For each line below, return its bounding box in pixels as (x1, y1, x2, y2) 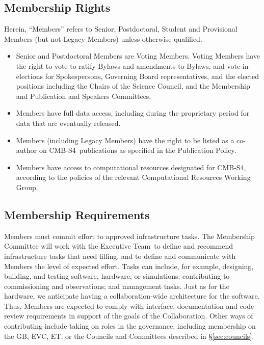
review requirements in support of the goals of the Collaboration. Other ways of (4, 310, 253, 321)
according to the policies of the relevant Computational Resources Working (16, 172, 251, 182)
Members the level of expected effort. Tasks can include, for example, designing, (4, 260, 254, 271)
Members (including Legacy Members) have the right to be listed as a (16, 135, 234, 145)
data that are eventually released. (16, 117, 121, 128)
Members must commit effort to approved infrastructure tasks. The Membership (4, 230, 255, 241)
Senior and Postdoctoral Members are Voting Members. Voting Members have (16, 50, 260, 61)
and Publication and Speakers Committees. (16, 90, 151, 101)
